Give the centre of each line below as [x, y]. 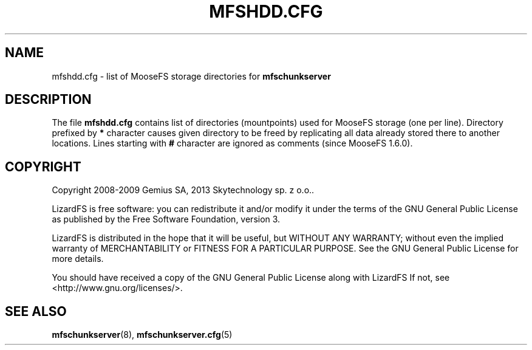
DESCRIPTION [48, 100]
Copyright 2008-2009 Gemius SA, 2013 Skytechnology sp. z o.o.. [183, 190]
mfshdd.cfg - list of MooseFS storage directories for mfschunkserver [191, 76]
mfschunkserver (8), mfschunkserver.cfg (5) [142, 335]
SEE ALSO [36, 311]
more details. [78, 259]
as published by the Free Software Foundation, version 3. [166, 219]
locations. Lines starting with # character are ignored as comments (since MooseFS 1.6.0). [232, 143]
